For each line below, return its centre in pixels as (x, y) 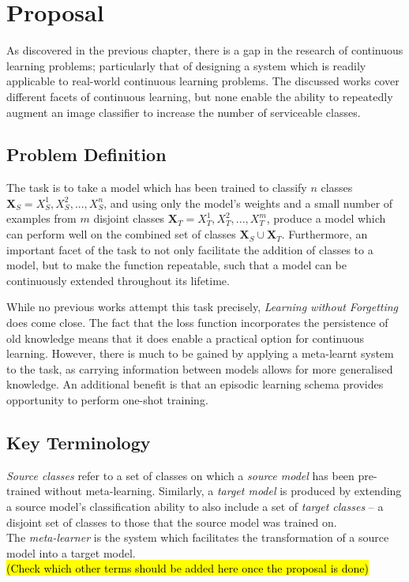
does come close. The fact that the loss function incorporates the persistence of (197, 323)
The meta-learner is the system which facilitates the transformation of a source (198, 537)
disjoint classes (129, 218)
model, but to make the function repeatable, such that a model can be (177, 265)
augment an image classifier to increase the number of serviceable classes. (184, 112)
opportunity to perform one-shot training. (107, 400)
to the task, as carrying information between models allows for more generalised (200, 368)
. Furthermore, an (325, 234)
